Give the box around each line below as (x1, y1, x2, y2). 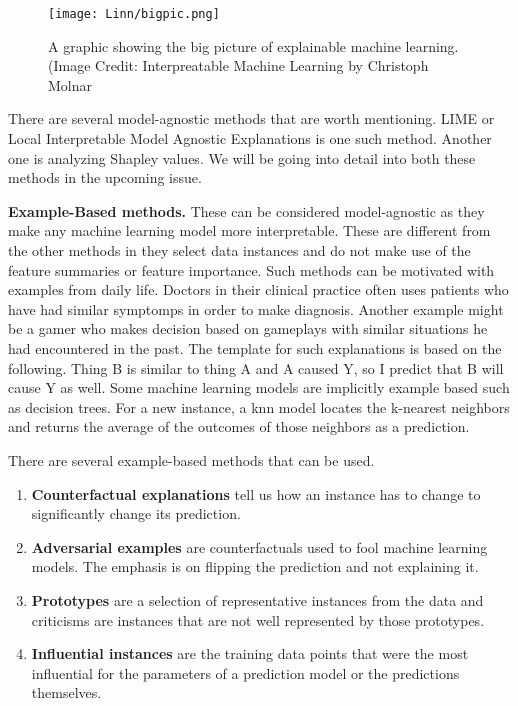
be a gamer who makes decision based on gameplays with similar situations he (8, 318, 488, 339)
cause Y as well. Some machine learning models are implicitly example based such (8, 377, 510, 398)
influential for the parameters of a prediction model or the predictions (31, 662, 460, 683)
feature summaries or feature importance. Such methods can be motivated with (8, 259, 495, 280)
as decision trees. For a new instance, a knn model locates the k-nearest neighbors (8, 396, 510, 417)
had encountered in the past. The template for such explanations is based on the (8, 337, 502, 358)
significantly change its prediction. (31, 503, 241, 524)
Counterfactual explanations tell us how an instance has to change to (31, 483, 481, 504)
